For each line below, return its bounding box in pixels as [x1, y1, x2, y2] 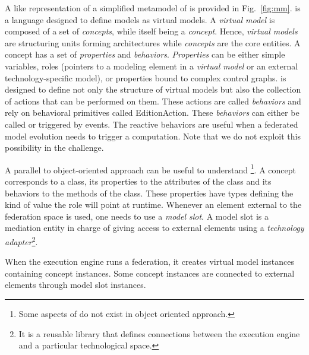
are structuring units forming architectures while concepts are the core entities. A [5, 36, 301, 49]
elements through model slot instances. [5, 278, 146, 291]
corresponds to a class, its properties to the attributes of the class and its [5, 175, 272, 187]
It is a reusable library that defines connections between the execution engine [18, 327, 300, 340]
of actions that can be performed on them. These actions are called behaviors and [5, 94, 301, 107]
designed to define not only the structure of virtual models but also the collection [5, 83, 301, 96]
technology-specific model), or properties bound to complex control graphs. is [5, 71, 286, 84]
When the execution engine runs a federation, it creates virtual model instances [5, 255, 294, 268]
